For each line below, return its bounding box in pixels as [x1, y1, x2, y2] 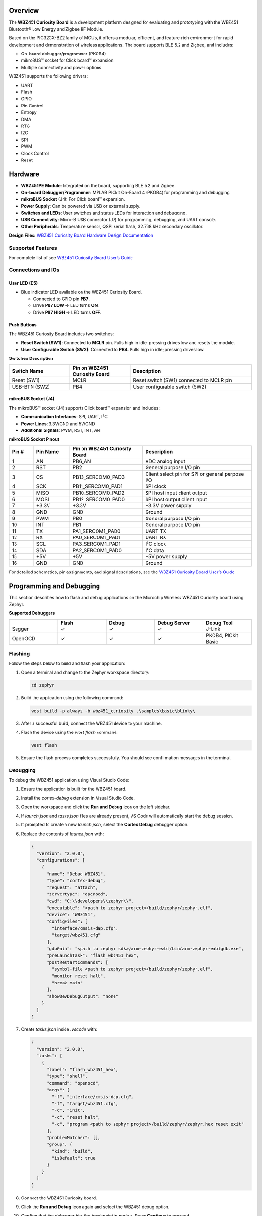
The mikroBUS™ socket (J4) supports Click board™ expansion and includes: [9, 405, 160, 411]
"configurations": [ [36, 858, 85, 863]
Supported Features [9, 245, 58, 251]
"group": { [47, 1142, 73, 1147]
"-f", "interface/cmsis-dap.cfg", [51, 1094, 134, 1099]
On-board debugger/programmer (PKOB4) [21, 51, 106, 57]
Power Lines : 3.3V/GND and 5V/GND [21, 421, 95, 427]
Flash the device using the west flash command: [21, 730, 118, 735]
